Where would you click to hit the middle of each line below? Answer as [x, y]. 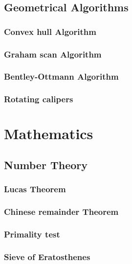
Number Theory [46, 164]
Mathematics [49, 133]
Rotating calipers [39, 99]
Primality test [32, 234]
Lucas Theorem [35, 189]
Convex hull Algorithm [50, 31]
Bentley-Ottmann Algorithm [61, 76]
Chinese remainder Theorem [61, 212]
